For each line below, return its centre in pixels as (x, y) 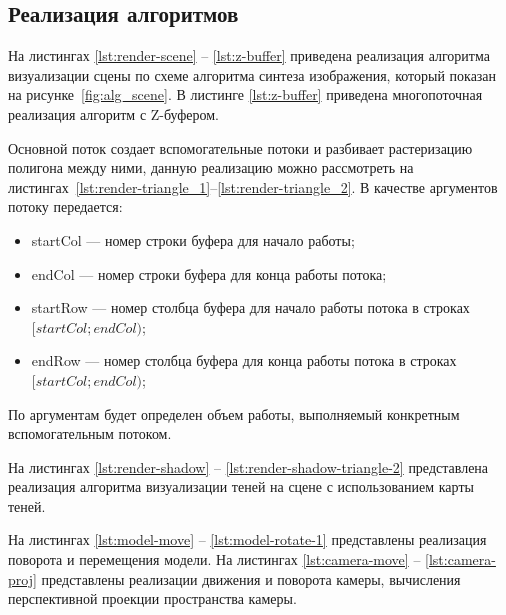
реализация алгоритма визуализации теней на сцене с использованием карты (241, 486)
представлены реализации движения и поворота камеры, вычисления (251, 578)
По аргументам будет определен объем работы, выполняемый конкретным (234, 413)
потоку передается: (65, 206)
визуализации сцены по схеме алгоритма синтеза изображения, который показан (252, 74)
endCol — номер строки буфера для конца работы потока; (209, 273)
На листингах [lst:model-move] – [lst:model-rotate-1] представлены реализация (247, 539)
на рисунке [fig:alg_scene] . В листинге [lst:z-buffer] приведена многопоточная (245, 94)
